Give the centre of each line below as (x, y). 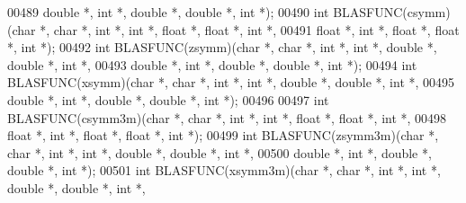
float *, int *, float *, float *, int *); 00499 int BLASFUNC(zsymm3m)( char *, (223, 135)
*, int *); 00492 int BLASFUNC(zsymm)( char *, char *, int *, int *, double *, (222, 47)
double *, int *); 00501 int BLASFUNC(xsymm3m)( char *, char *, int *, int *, (224, 170)
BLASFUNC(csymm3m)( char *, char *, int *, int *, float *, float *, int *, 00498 (227, 117)
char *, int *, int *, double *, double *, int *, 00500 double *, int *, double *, (220, 152)
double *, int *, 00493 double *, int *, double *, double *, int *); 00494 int (212, 64)
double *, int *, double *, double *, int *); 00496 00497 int (168, 99)
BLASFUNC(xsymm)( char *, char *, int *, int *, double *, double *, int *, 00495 (231, 82)
